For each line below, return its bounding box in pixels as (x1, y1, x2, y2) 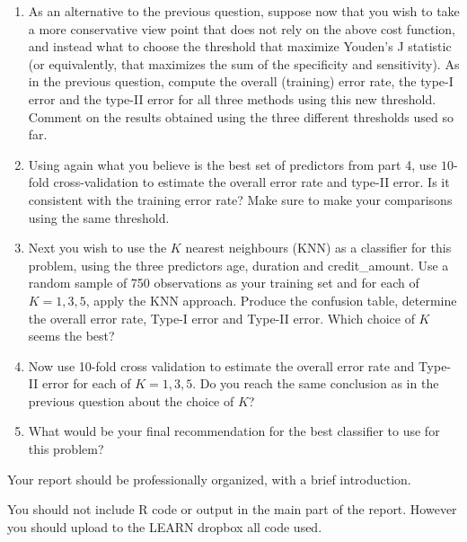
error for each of (41, 374, 131, 393)
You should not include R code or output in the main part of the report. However (7, 500, 457, 519)
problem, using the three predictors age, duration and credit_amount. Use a (28, 255, 449, 274)
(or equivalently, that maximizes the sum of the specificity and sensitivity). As (28, 54, 460, 73)
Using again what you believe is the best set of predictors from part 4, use (28, 155, 437, 173)
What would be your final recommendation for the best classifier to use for (28, 422, 440, 440)
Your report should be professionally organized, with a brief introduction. (7, 469, 411, 488)
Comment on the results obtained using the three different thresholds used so (28, 107, 454, 126)
